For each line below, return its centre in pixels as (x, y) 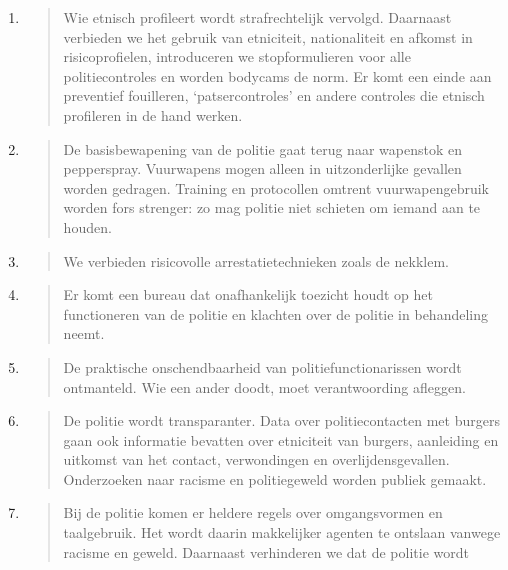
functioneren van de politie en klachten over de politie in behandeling (275, 313)
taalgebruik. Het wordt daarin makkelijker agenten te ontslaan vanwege (282, 532)
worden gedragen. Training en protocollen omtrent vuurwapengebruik (276, 187)
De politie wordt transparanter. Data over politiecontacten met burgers (281, 420)
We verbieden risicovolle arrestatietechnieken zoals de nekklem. (256, 260)
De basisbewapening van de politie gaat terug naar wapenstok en (262, 148)
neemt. (84, 333)
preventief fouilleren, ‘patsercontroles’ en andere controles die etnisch (274, 95)
